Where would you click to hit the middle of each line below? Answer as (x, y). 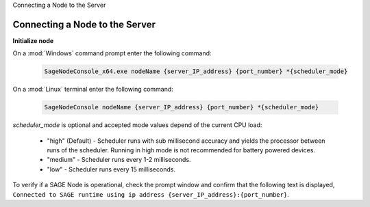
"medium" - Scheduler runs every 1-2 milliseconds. (119, 160)
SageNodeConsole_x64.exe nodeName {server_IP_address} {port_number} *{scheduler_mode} (196, 71)
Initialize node (33, 40)
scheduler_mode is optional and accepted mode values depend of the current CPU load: (137, 125)
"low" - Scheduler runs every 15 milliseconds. (111, 169)
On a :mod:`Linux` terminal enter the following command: (93, 89)
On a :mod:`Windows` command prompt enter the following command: (112, 53)
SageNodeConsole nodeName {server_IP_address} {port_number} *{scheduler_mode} (182, 107)
